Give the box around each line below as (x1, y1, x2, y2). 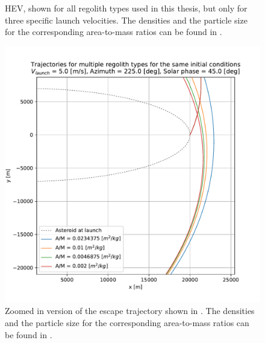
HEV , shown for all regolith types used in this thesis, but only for (5, 2, 248, 14)
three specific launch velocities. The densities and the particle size (5, 13, 248, 26)
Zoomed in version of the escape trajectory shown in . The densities (5, 304, 255, 317)
